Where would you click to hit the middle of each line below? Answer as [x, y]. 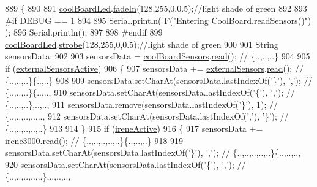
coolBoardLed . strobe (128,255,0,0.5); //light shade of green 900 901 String [142, 44]
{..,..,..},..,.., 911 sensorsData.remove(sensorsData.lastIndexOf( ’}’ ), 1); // [141, 104]
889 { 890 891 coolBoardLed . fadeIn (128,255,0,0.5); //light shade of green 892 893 [156, 8]
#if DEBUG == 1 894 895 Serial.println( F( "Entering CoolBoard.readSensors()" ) [158, 20]
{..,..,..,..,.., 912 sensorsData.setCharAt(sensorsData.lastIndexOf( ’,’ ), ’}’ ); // [147, 116]
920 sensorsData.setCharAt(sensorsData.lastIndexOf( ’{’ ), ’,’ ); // [125, 164]
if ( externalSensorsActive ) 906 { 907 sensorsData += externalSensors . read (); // [154, 68]
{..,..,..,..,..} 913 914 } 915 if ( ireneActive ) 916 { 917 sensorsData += [134, 128]
